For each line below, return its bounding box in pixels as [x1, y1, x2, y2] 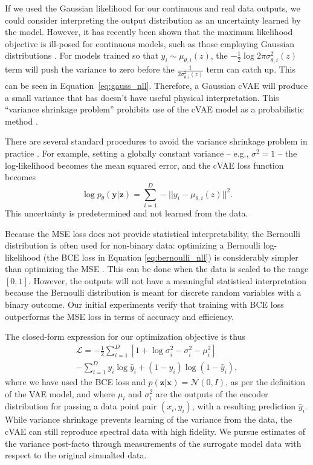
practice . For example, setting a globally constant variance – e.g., [5, 147, 249, 160]
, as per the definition [225, 375, 306, 388]
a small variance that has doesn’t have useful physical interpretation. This [5, 91, 279, 103]
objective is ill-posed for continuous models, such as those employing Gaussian [5, 37, 295, 50]
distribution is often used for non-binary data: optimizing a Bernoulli [5, 239, 260, 252]
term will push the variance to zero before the [5, 63, 175, 76]
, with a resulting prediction [192, 400, 296, 412]
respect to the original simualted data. [5, 449, 147, 461]
